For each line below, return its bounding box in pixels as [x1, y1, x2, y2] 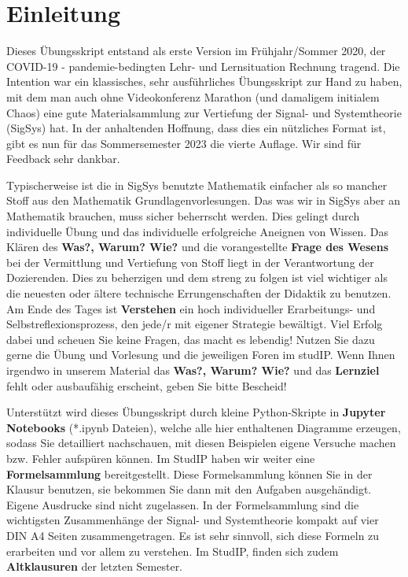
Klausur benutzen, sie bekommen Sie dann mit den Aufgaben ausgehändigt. [6, 481, 372, 497]
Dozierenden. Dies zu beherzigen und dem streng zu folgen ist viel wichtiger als [6, 269, 388, 286]
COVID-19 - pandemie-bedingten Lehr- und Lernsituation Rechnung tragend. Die [6, 57, 400, 74]
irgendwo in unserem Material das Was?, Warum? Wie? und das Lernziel [6, 362, 380, 378]
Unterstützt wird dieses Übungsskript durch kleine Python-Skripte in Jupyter [6, 404, 386, 420]
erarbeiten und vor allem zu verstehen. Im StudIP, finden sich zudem [6, 542, 339, 559]
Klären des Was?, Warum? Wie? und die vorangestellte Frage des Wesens [6, 239, 389, 255]
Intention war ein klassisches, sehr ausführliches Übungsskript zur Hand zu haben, [6, 73, 402, 90]
